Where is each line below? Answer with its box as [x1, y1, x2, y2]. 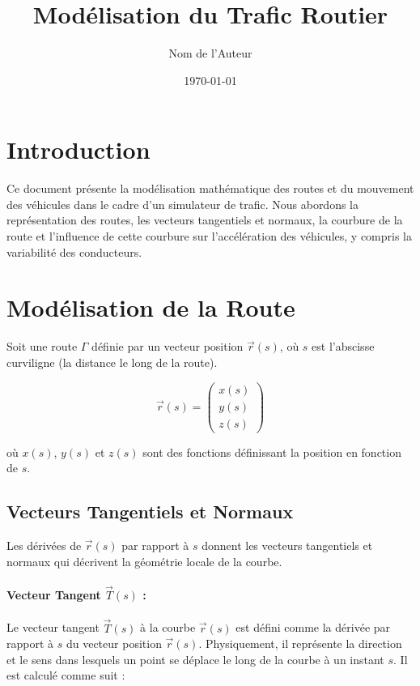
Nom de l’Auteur [168, 45, 252, 62]
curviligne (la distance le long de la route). [6, 353, 218, 370]
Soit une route [6, 338, 78, 355]
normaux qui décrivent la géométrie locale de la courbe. [6, 552, 282, 569]
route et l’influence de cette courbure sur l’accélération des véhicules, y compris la [6, 228, 413, 245]
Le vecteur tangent [6, 619, 100, 636]
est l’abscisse [312, 338, 375, 355]
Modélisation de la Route [6, 291, 295, 324]
